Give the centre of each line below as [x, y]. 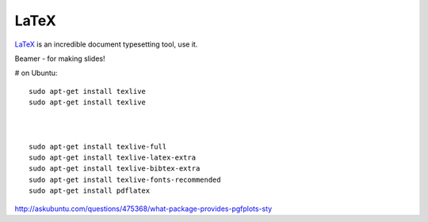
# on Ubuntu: [36, 73]
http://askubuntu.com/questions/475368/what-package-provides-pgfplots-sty [143, 209]
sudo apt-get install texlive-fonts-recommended [125, 179]
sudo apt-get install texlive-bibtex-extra [115, 169]
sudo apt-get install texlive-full [98, 147]
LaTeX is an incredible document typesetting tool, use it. [106, 44]
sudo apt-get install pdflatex [90, 191]
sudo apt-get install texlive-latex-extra [113, 158]
